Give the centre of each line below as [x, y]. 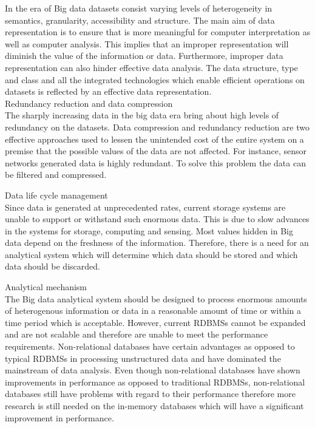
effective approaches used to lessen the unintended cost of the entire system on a [154, 139]
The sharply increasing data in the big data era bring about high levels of [142, 115]
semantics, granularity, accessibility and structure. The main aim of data [140, 20]
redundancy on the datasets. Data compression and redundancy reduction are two [157, 127]
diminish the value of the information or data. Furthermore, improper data [144, 56]
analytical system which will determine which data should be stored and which [151, 254]
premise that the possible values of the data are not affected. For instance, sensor [156, 151]
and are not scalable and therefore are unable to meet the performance [137, 334]
